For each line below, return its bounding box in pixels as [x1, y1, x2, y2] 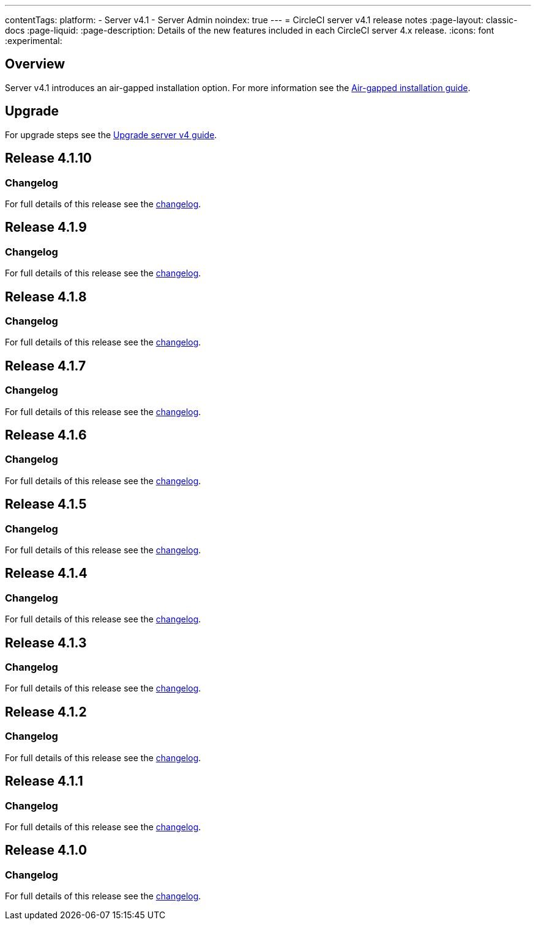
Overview [5, 56, 65, 72]
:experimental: [5, 35, 62, 46]
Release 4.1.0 [5, 842, 87, 858]
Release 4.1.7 [5, 358, 86, 374]
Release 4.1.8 [5, 289, 87, 304]
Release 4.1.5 [5, 496, 87, 512]
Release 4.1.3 [5, 635, 87, 650]
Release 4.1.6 [5, 427, 87, 443]
